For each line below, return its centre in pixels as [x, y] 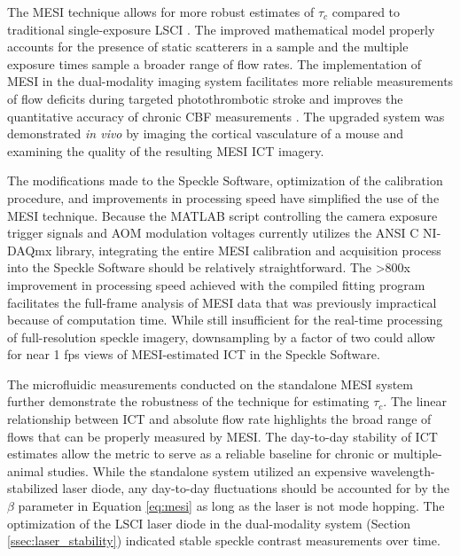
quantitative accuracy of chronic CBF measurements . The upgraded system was [226, 116]
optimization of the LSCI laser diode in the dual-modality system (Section [209, 523]
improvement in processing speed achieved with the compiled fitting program [216, 284]
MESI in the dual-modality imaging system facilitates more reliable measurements [230, 81]
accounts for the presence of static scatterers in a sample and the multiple [208, 47]
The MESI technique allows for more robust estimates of [161, 12]
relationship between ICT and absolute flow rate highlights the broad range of [219, 419]
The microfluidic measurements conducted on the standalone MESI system [210, 384]
